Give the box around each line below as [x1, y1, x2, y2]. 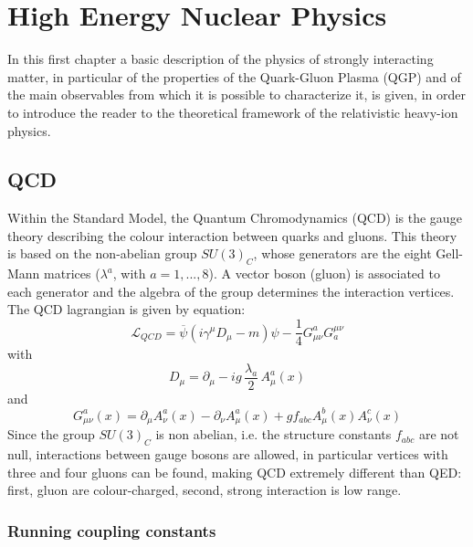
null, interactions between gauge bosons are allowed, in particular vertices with [7, 445, 448, 464]
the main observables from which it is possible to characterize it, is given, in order [7, 85, 466, 104]
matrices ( [44, 264, 100, 283]
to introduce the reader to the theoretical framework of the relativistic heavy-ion [7, 102, 458, 121]
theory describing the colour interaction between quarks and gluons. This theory [7, 226, 457, 245]
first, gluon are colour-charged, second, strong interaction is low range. [7, 480, 402, 500]
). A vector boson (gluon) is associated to [208, 264, 440, 283]
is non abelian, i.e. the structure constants [155, 425, 392, 444]
